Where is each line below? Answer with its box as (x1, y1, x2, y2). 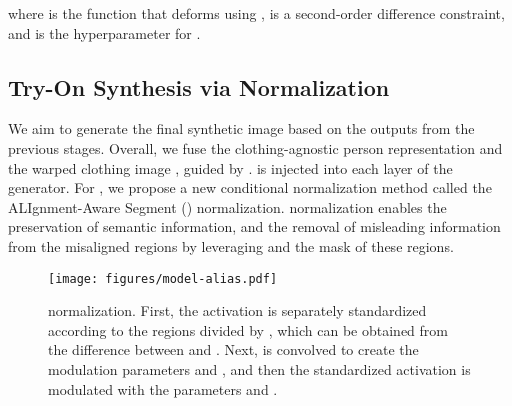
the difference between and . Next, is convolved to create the (48, 339, 419, 360)
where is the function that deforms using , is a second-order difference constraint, (8, 3, 505, 23)
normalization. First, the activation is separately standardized (48, 300, 427, 321)
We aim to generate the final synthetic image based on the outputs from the (8, 118, 475, 139)
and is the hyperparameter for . (8, 22, 201, 43)
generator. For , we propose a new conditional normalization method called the (8, 177, 492, 198)
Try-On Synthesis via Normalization (8, 71, 390, 102)
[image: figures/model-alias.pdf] (48, 271, 278, 286)
